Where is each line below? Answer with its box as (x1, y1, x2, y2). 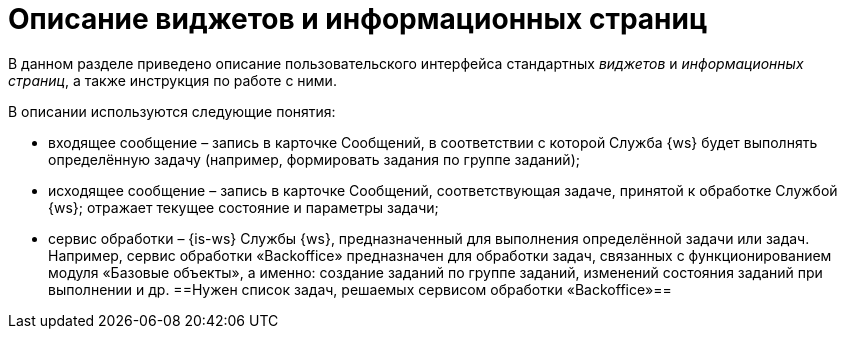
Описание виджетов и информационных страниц (8, 2, 708, 36)
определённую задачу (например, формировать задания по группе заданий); (48, 150, 580, 168)
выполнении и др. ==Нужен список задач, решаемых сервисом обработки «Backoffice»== (48, 280, 672, 298)
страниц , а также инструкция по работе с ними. (8, 71, 337, 89)
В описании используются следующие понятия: (8, 102, 336, 120)
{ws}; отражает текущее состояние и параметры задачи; (48, 198, 439, 216)
